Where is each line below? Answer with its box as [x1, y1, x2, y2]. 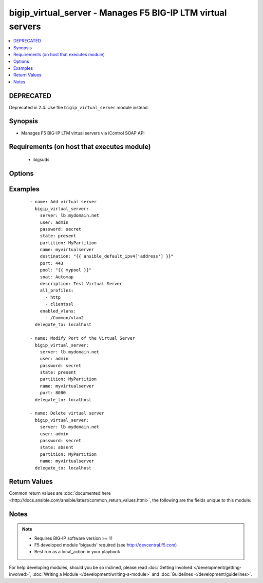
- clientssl [45, 301, 74, 307]
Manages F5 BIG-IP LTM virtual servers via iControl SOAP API [21, 130, 145, 136]
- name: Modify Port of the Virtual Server [30, 335, 135, 341]
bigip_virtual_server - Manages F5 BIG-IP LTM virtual [9, 7, 227, 18]
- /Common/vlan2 [45, 315, 84, 320]
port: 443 [39, 260, 63, 266]
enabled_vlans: [39, 308, 76, 314]
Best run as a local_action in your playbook [34, 549, 120, 555]
